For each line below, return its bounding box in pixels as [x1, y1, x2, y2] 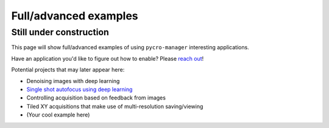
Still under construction [11, 27, 109, 38]
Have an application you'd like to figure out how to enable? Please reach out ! [11, 55, 204, 62]
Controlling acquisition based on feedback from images [26, 94, 166, 101]
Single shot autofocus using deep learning [26, 86, 133, 93]
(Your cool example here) [26, 111, 90, 118]
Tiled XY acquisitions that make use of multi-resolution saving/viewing [26, 103, 203, 110]
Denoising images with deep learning [26, 77, 120, 84]
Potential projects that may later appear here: [11, 66, 125, 73]
